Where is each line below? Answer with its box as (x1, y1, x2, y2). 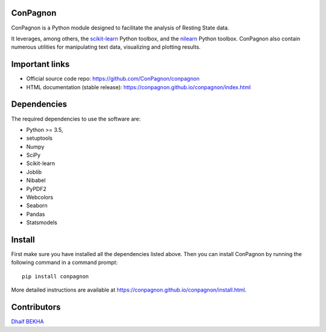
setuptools (26, 134, 53, 142)
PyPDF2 (26, 185, 46, 192)
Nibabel (26, 177, 46, 184)
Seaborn (26, 202, 48, 209)
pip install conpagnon (22, 273, 89, 280)
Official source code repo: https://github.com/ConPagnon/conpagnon (26, 75, 200, 83)
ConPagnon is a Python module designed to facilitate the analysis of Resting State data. (11, 24, 229, 31)
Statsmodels (26, 219, 57, 226)
